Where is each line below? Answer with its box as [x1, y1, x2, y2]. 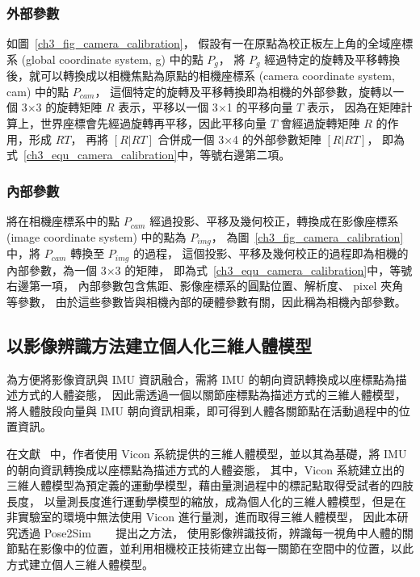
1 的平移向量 [226, 99, 293, 116]
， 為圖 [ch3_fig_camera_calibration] [211, 228, 404, 245]
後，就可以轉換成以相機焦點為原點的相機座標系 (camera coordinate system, [6, 67, 395, 84]
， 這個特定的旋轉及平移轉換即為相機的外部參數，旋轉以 [94, 82, 393, 99]
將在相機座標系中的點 [6, 213, 120, 230]
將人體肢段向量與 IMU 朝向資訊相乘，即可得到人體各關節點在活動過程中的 [6, 402, 399, 419]
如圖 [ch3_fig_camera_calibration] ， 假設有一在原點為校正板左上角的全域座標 [6, 35, 414, 52]
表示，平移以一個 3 [118, 99, 218, 116]
